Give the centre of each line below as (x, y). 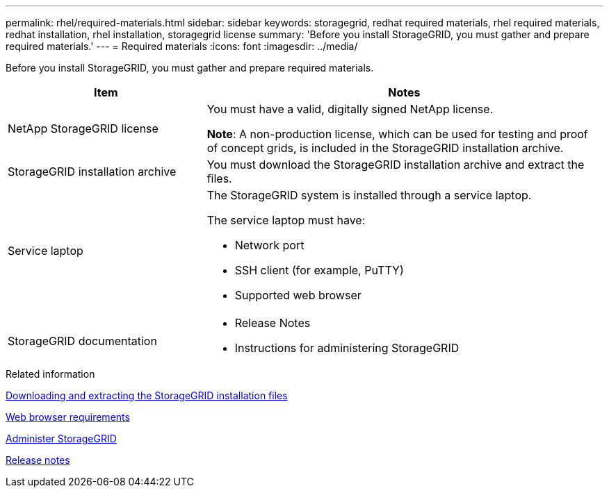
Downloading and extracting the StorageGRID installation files (147, 395)
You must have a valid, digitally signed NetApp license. (350, 109)
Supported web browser (298, 295)
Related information (50, 374)
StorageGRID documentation (82, 341)
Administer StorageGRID (61, 438)
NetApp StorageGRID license (83, 128)
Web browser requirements (68, 417)
